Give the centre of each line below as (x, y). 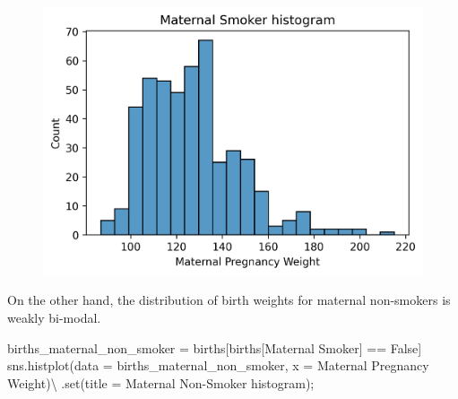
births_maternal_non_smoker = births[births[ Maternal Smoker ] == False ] (215, 347)
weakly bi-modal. (54, 318)
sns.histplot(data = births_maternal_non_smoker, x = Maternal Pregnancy (218, 365)
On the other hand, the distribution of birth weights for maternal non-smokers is (229, 300)
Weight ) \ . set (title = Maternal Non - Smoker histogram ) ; (161, 382)
